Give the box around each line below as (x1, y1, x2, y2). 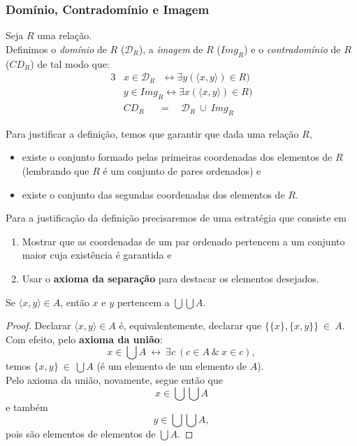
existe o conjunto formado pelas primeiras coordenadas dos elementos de (22, 150, 333, 164)
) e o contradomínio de (244, 41, 341, 56)
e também (6, 399, 48, 414)
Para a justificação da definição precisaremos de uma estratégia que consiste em (6, 210, 347, 225)
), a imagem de (138, 41, 203, 56)
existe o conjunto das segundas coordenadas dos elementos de (22, 187, 285, 201)
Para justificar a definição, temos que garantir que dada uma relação (6, 126, 299, 141)
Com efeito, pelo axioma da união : (6, 331, 163, 346)
